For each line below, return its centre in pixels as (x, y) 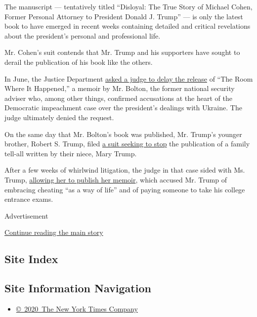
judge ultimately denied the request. (59, 117)
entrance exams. (29, 199)
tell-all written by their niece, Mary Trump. (71, 153)
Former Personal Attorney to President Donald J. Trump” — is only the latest (124, 16)
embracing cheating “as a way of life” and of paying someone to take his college (125, 189)
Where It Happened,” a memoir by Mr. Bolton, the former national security (120, 88)
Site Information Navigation (78, 288)
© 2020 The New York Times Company (77, 308)
